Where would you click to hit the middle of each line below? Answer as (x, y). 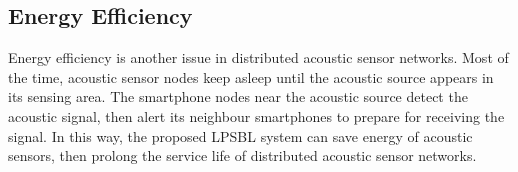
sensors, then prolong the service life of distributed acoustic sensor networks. (242, 155)
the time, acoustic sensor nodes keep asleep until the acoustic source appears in (251, 76)
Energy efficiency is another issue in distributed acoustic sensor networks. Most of (258, 57)
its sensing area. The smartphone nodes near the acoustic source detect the (238, 96)
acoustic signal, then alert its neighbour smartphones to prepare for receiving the (256, 115)
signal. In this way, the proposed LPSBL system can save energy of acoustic (240, 135)
